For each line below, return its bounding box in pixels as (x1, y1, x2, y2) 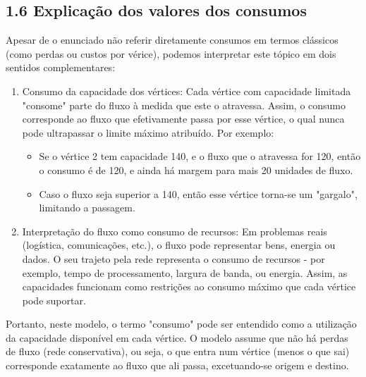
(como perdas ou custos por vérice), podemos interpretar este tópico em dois (6, 46, 336, 61)
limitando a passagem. (39, 200, 135, 215)
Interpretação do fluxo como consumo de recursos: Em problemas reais (22, 223, 327, 238)
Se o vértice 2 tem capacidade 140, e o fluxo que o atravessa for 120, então (39, 149, 361, 163)
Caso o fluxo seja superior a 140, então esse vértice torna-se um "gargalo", (39, 186, 358, 201)
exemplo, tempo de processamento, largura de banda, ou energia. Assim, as (22, 265, 348, 280)
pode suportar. (22, 292, 86, 307)
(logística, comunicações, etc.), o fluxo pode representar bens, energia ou (22, 237, 336, 252)
